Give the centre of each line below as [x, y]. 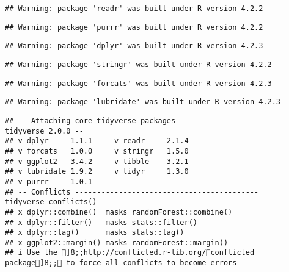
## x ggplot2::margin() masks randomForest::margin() [117, 242]
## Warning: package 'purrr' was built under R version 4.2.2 [134, 27]
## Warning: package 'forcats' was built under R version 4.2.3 [138, 83]
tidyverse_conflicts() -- [57, 202]
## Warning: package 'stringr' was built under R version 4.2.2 [138, 64]
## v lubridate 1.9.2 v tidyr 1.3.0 [97, 172]
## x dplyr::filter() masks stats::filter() [101, 222]
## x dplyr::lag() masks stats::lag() [95, 233]
